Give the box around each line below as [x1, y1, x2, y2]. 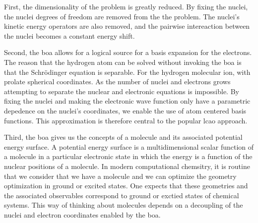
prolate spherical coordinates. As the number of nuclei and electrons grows [4, 76, 231, 87]
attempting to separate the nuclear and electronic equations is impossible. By [4, 86, 239, 96]
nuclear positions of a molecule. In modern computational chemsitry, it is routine [4, 161, 250, 171]
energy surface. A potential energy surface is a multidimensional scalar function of [4, 141, 254, 152]
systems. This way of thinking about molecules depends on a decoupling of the [4, 200, 243, 210]
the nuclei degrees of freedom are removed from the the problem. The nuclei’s [4, 11, 240, 21]
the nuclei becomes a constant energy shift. [4, 30, 135, 41]
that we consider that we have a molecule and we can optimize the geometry [4, 170, 237, 181]
